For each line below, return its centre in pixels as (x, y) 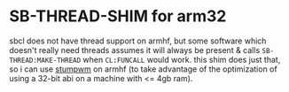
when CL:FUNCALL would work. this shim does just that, (182, 59)
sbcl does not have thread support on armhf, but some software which (138, 41)
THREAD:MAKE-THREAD (45, 60)
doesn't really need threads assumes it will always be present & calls (135, 50)
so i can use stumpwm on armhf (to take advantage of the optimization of (143, 69)
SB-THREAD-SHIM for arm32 (118, 16)
